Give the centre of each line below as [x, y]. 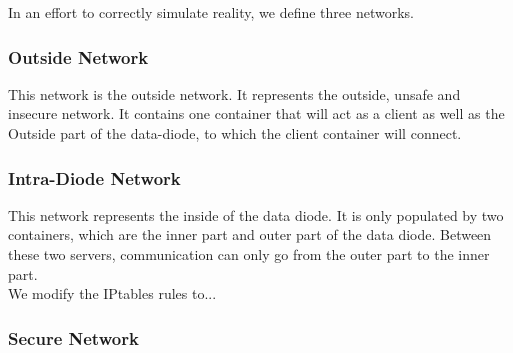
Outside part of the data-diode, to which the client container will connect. [235, 133]
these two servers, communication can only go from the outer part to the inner [249, 254]
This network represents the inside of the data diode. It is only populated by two [256, 214]
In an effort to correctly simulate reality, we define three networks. [211, 12]
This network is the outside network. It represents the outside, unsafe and [234, 93]
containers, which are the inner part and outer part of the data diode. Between [250, 234]
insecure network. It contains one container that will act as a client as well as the [256, 113]
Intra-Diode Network [94, 177]
